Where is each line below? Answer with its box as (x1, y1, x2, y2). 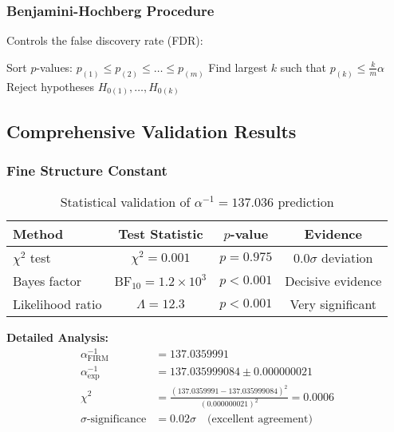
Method (13, 224, 64, 244)
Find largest (208, 58, 268, 75)
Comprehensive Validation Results (6, 118, 297, 143)
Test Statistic (118, 224, 203, 244)
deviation (321, 248, 373, 268)
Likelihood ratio (13, 295, 102, 314)
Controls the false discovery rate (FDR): (6, 32, 203, 49)
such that (280, 58, 327, 75)
